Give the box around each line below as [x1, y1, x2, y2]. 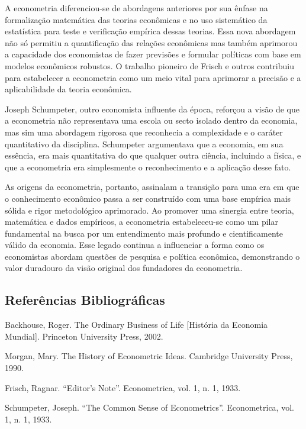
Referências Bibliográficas [5, 291, 165, 309]
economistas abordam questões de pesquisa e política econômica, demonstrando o [5, 250, 300, 262]
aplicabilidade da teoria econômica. [5, 83, 132, 95]
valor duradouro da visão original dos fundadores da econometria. [5, 262, 243, 274]
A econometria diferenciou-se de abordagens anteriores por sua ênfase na [5, 2, 268, 14]
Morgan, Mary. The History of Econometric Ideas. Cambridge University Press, [5, 350, 293, 362]
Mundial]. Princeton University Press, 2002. [5, 330, 163, 342]
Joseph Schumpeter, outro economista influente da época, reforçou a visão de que [5, 102, 299, 115]
